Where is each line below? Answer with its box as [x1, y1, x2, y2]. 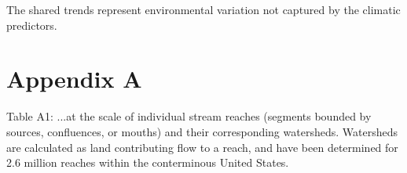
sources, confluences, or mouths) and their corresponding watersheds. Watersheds [6, 123, 398, 139]
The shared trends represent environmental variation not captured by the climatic [6, 2, 401, 17]
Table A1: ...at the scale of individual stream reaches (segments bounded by [6, 108, 372, 124]
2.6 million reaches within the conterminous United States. [6, 154, 289, 171]
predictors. [6, 16, 57, 33]
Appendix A [6, 63, 142, 95]
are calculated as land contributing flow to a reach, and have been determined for [6, 139, 398, 155]
